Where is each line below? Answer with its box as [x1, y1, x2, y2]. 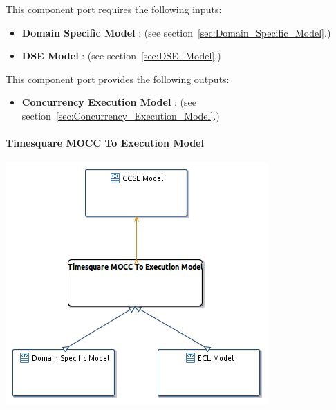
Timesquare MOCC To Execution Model [6, 136, 204, 150]
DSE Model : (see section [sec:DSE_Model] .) [21, 48, 221, 63]
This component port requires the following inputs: [6, 2, 222, 16]
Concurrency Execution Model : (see [21, 95, 196, 109]
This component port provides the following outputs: [6, 71, 230, 86]
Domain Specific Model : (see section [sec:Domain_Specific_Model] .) [21, 25, 331, 39]
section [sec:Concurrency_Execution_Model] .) [21, 108, 220, 122]
